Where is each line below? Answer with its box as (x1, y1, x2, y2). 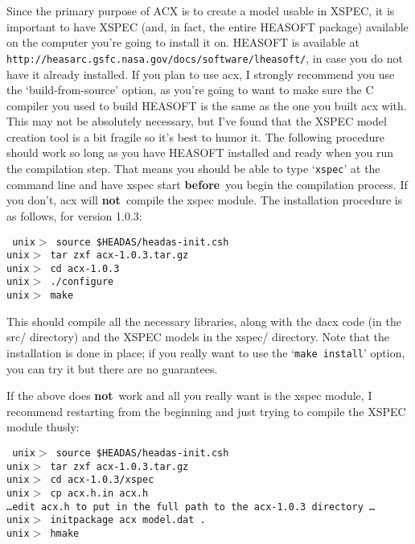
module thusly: (6, 418, 80, 435)
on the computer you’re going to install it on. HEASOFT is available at (6, 34, 360, 51)
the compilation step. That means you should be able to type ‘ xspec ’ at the (6, 160, 380, 177)
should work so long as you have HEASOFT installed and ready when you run (6, 144, 394, 161)
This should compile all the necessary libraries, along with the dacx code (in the (6, 312, 401, 329)
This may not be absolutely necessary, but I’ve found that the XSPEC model (6, 113, 387, 130)
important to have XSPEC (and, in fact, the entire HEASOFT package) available (6, 18, 409, 35)
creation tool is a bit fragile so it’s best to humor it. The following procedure (6, 128, 384, 145)
